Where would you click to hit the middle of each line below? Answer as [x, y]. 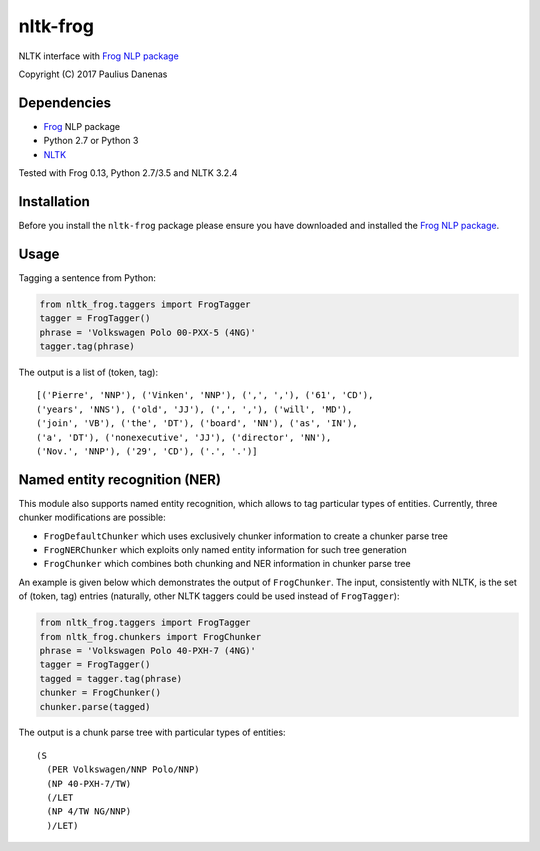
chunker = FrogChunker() [100, 693]
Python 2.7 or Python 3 [91, 141]
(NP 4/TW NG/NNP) [89, 811]
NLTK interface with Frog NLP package [98, 56]
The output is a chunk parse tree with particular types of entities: [152, 732]
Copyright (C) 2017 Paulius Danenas [93, 74]
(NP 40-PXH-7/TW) [89, 783]
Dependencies [65, 102]
